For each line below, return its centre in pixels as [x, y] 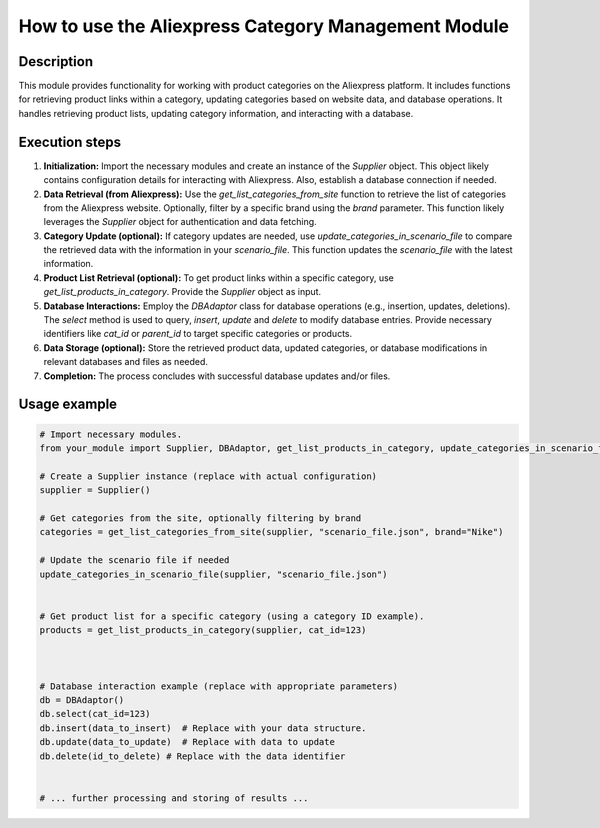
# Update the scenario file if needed [134, 560]
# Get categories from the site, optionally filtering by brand [200, 518]
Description [56, 61]
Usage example [68, 404]
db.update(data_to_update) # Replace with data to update [187, 742]
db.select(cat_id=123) [95, 714]
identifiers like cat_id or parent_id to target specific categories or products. [198, 334]
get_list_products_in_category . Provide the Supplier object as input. [182, 292]
